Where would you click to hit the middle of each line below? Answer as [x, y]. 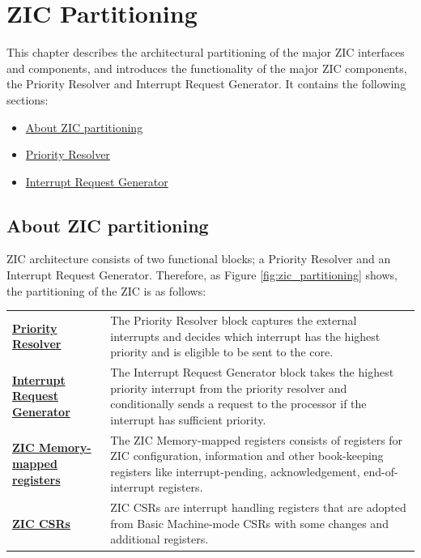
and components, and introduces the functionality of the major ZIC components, [207, 68]
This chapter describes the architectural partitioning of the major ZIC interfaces [206, 52]
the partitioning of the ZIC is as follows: [106, 290]
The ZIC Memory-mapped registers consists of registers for [257, 439]
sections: [28, 99]
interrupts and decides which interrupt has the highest [245, 336]
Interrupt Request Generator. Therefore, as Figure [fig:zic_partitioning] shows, [202, 275]
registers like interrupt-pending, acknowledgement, [235, 471]
